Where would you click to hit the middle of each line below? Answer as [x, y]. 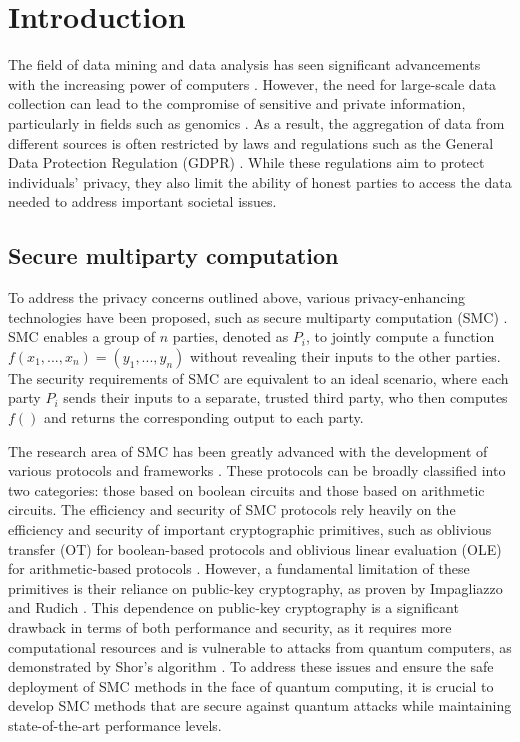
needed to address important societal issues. [142, 201]
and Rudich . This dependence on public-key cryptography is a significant [233, 607]
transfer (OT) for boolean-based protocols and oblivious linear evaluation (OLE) [255, 548]
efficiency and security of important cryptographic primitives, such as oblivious [250, 529]
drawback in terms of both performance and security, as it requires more [230, 626]
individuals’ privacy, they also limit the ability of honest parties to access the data [260, 181]
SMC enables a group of [82, 336]
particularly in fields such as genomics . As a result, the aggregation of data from [256, 122]
